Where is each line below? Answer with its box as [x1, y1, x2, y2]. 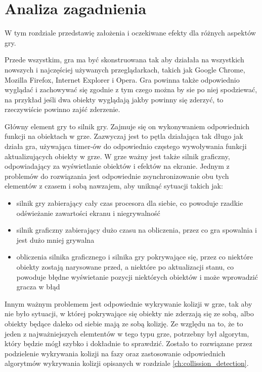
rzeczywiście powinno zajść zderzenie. [5, 104, 120, 115]
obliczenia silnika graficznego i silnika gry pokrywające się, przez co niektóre [16, 251, 253, 262]
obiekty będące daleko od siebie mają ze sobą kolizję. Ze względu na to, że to [5, 318, 243, 328]
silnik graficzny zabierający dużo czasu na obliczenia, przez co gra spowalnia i [16, 225, 257, 235]
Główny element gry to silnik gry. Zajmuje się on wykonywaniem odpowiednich [5, 121, 250, 131]
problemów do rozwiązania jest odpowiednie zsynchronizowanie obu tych [5, 170, 229, 181]
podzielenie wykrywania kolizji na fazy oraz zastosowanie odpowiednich [5, 348, 226, 358]
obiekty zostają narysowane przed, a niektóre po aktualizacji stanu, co [16, 262, 234, 272]
